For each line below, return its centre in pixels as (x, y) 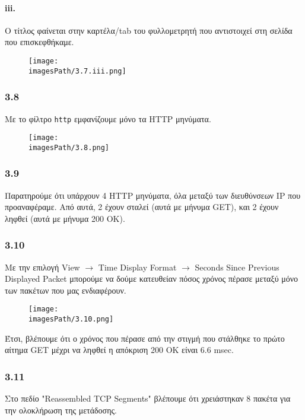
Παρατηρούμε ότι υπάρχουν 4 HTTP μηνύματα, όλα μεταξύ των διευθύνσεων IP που (153, 195)
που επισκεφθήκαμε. (39, 42)
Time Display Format (137, 267)
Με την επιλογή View (42, 267)
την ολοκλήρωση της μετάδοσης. (61, 410)
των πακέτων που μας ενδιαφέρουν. (66, 290)
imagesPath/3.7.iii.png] (77, 71)
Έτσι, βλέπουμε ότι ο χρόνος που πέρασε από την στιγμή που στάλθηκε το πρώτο (145, 338)
